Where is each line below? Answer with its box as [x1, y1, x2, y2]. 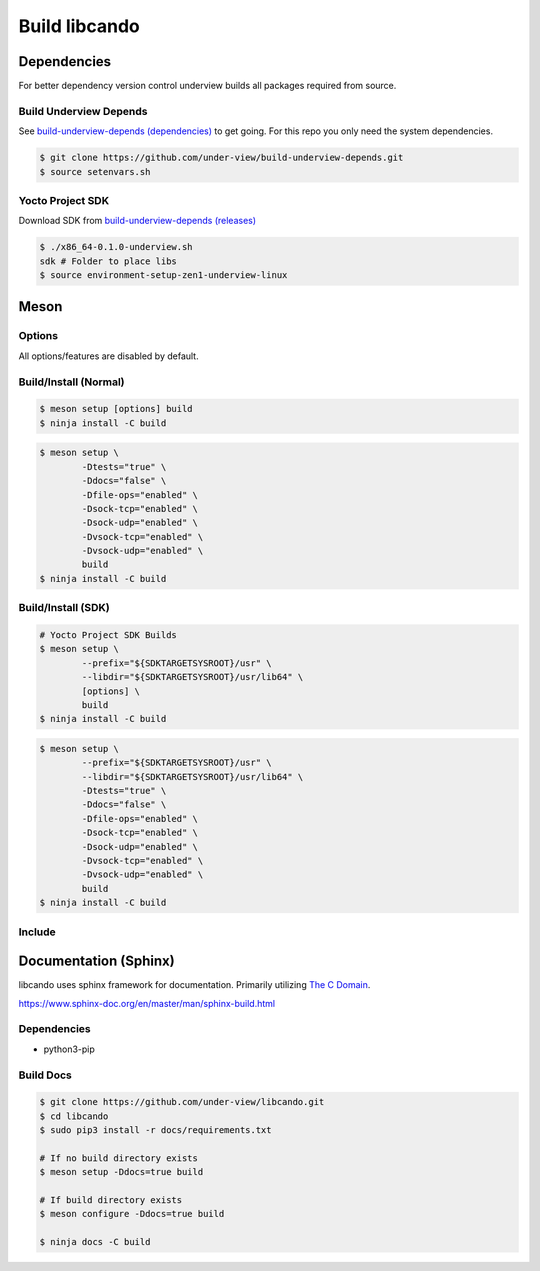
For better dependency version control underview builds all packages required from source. [18, 80, 397, 92]
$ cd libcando [39, 1110, 109, 1122]
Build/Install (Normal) [18, 375, 125, 389]
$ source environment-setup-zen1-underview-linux [39, 270, 288, 281]
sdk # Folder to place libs [39, 255, 177, 267]
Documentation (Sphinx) [18, 953, 175, 970]
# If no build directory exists [39, 1152, 199, 1164]
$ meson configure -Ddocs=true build [39, 1208, 225, 1220]
